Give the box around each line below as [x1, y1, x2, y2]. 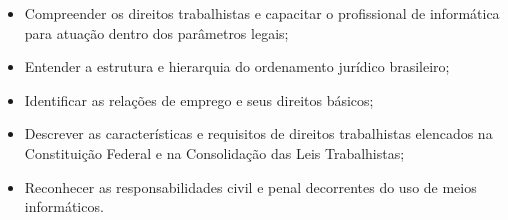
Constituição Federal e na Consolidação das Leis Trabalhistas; [24, 142, 405, 163]
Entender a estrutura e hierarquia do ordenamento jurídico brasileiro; [24, 56, 450, 77]
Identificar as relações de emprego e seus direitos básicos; [24, 89, 374, 110]
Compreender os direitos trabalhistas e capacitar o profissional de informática [24, 3, 500, 23]
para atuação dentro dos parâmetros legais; [24, 22, 289, 43]
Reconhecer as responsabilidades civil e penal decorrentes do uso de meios [24, 176, 477, 197]
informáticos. [24, 196, 104, 217]
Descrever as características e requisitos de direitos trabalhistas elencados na [24, 123, 493, 144]
